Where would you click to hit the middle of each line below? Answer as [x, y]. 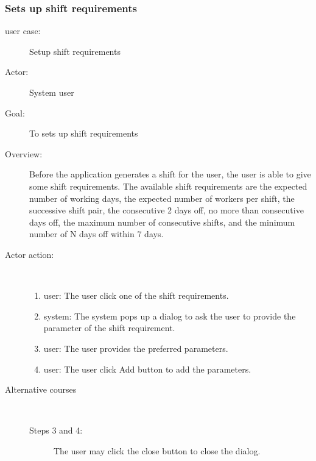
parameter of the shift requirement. [109, 328]
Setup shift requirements [75, 51]
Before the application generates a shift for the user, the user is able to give [170, 174]
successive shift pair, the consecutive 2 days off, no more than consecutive [167, 210]
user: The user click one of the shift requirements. [136, 295]
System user [52, 92]
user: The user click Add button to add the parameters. [147, 369]
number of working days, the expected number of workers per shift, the [162, 198]
